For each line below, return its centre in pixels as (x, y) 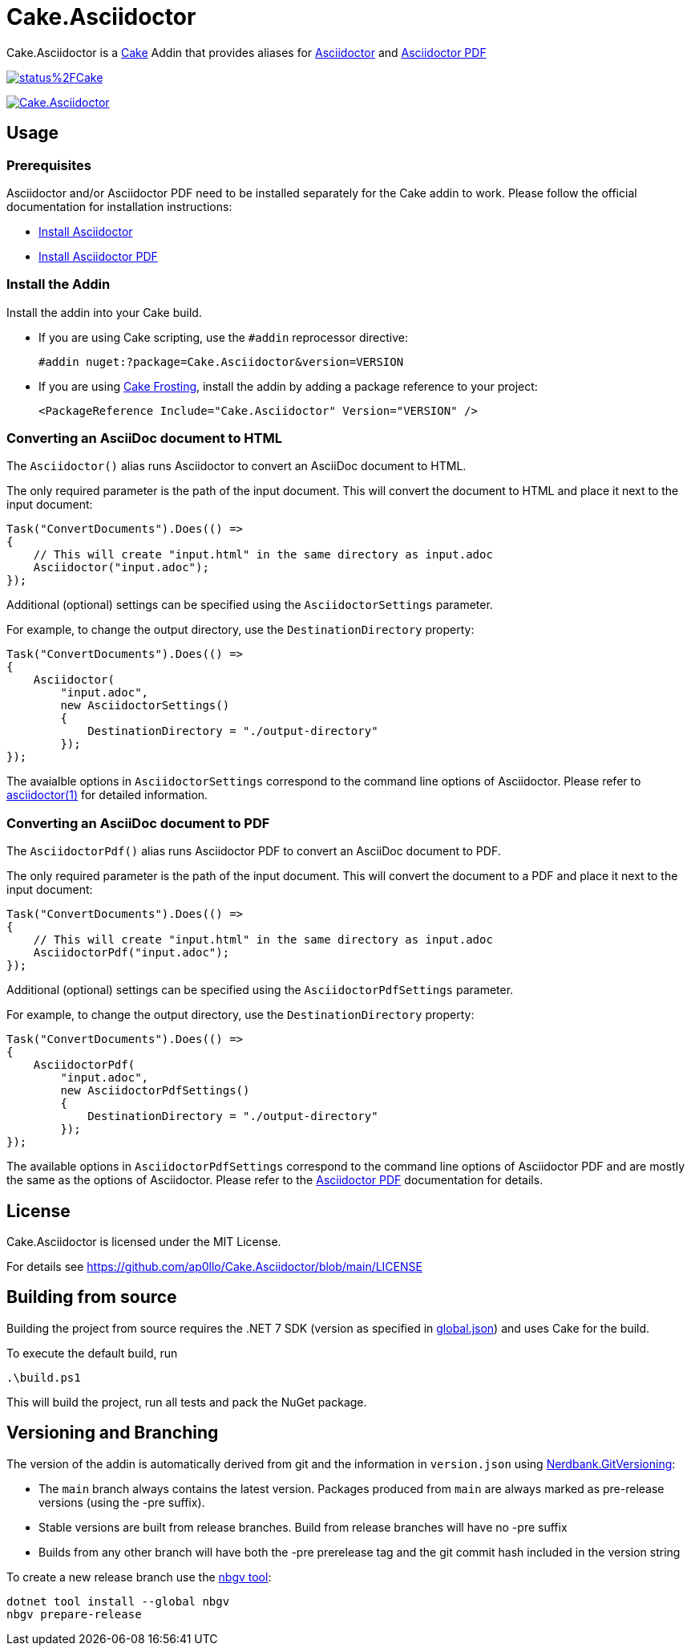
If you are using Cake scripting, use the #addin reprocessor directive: (223, 337)
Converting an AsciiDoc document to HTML (144, 438)
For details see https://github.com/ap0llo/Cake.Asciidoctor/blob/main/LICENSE (214, 1267)
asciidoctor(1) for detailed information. (107, 795)
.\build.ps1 (44, 1377)
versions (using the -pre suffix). (122, 1502)
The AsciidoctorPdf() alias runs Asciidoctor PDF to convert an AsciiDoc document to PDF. (254, 851)
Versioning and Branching (113, 1433)
